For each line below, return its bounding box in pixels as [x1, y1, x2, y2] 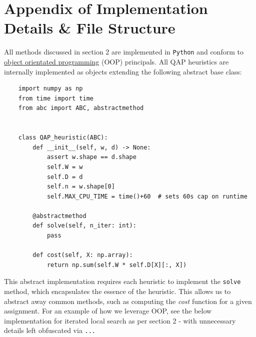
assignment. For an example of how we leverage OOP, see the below [4, 305, 212, 316]
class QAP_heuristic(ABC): [18, 134, 108, 141]
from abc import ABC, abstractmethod [18, 104, 144, 112]
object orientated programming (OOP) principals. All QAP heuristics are [4, 56, 229, 66]
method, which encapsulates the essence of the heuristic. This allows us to [4, 286, 231, 296]
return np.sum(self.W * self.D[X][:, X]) [46, 261, 187, 268]
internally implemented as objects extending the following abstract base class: [4, 66, 242, 76]
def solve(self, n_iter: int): [32, 222, 136, 229]
